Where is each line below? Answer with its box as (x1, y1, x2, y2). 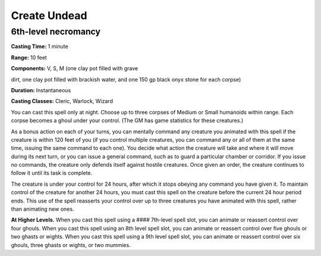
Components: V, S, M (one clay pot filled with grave (11, 65, 139, 72)
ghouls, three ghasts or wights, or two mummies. (11, 241, 131, 248)
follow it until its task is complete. (11, 170, 93, 177)
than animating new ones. (11, 205, 74, 213)
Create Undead (11, 9, 87, 22)
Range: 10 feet (11, 54, 47, 61)
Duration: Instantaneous (11, 86, 71, 93)
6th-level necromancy (11, 26, 101, 37)
